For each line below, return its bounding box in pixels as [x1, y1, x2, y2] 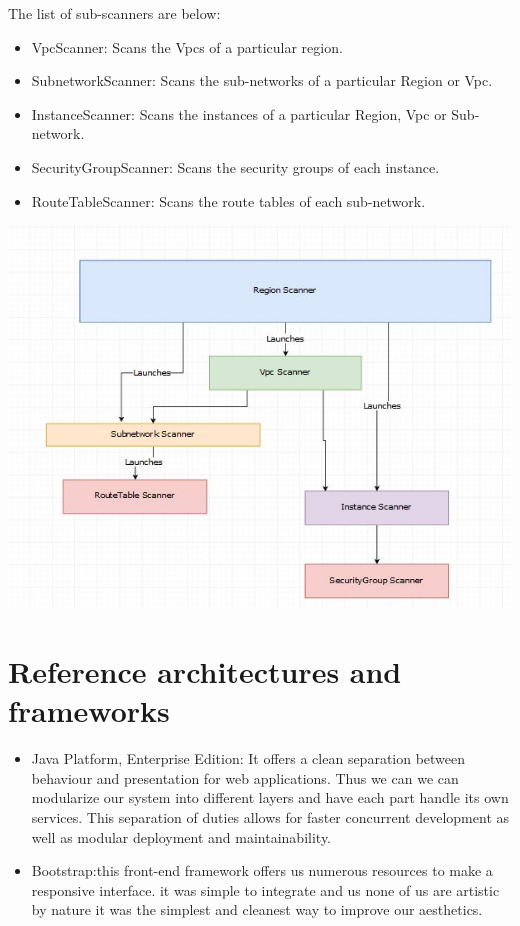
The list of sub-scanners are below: [8, 3, 221, 23]
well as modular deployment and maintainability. [31, 826, 332, 847]
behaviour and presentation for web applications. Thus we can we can [31, 767, 459, 788]
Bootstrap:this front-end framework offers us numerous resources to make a [31, 860, 493, 881]
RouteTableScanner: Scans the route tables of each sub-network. [31, 190, 426, 211]
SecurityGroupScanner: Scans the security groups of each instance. [31, 156, 440, 177]
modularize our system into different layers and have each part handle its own [31, 787, 509, 808]
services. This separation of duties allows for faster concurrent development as [31, 807, 509, 828]
